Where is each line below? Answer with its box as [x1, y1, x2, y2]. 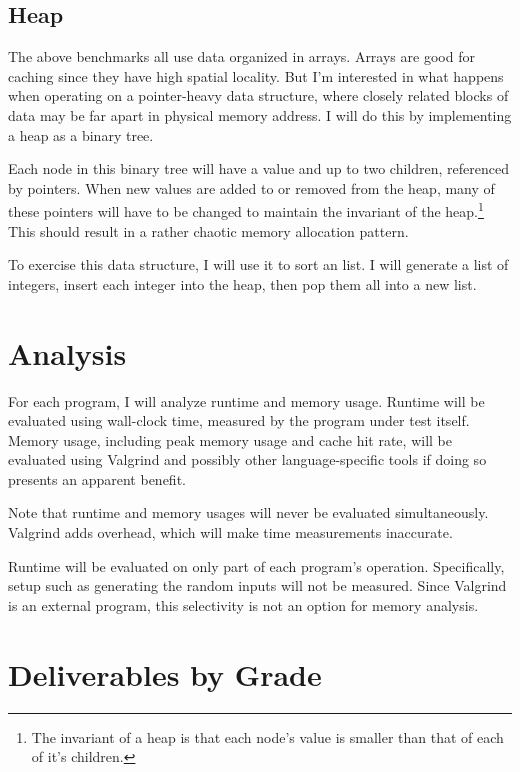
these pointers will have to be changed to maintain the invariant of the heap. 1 [8, 198, 484, 222]
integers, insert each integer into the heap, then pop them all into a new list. [8, 273, 477, 294]
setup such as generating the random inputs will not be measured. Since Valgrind [8, 575, 507, 596]
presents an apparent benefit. [8, 468, 186, 489]
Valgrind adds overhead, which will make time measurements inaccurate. [8, 522, 453, 543]
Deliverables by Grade [8, 653, 322, 694]
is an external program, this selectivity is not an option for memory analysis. [8, 594, 479, 615]
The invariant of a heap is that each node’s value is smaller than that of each [31, 726, 504, 747]
